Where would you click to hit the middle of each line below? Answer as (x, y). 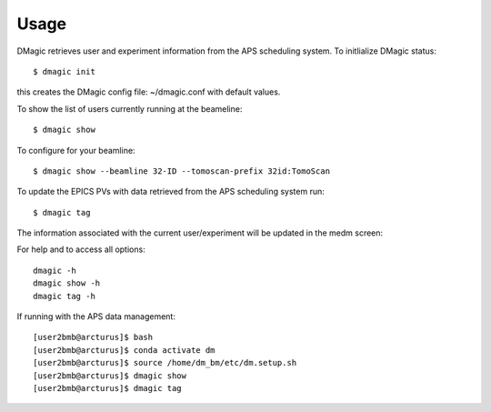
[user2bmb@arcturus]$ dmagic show (110, 376)
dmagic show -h (67, 283)
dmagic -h (55, 270)
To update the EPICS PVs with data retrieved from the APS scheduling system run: (170, 192)
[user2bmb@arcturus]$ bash (93, 337)
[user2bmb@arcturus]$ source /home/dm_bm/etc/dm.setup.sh (165, 363)
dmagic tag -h (64, 296)
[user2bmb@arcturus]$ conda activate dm (124, 350)
